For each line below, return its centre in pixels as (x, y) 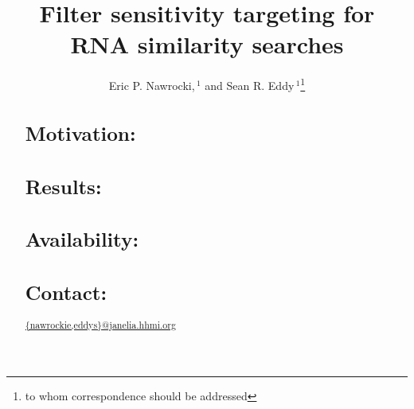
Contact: (66, 292)
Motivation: (80, 132)
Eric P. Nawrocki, (152, 85)
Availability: (82, 239)
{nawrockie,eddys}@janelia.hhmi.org (100, 325)
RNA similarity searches (207, 44)
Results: (63, 186)
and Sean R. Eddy (250, 85)
